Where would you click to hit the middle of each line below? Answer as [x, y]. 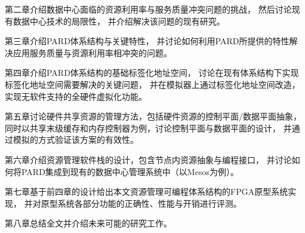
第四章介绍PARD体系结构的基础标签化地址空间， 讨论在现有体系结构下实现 [152, 73]
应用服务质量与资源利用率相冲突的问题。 [92, 52]
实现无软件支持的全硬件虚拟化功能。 [76, 96]
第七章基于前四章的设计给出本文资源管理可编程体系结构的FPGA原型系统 [147, 191]
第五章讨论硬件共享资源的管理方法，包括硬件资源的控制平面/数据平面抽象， [153, 116]
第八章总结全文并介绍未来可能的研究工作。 [88, 223]
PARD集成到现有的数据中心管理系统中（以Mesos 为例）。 [130, 171]
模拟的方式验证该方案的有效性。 [76, 140]
